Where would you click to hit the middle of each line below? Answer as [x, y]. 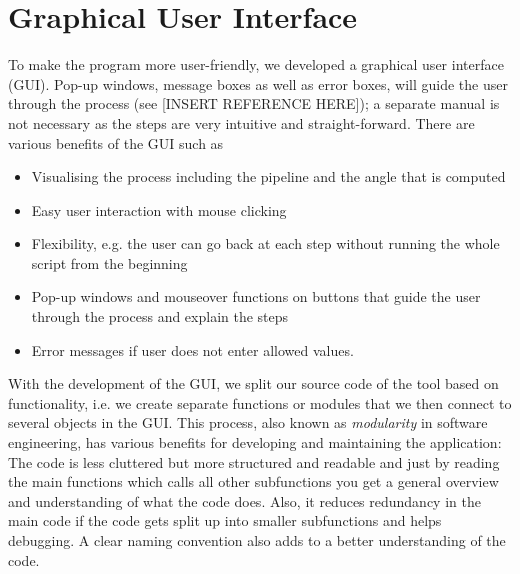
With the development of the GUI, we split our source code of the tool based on [253, 383]
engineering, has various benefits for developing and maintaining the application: [255, 442]
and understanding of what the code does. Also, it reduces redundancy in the [244, 500]
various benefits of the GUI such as [116, 142]
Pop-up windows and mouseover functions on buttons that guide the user [256, 296]
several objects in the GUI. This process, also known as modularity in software [248, 422]
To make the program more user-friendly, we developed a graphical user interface [256, 64]
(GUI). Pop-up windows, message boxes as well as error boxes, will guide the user [258, 83]
